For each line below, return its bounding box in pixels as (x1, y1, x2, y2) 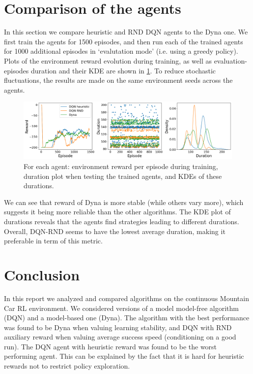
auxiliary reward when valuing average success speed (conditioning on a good (4, 332, 236, 342)
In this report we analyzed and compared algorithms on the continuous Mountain (4, 293, 249, 303)
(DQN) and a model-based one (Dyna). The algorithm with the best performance (4, 312, 250, 323)
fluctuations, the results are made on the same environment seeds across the (4, 75, 233, 85)
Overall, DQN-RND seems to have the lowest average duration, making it (4, 226, 225, 236)
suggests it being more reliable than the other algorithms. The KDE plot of (4, 206, 231, 217)
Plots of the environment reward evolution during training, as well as (4, 55, 212, 66)
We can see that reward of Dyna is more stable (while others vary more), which (4, 197, 244, 207)
